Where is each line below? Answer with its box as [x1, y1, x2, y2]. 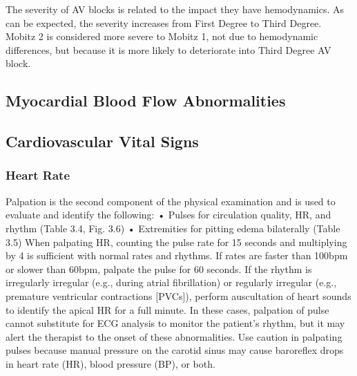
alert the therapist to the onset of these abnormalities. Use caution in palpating [6, 329, 342, 344]
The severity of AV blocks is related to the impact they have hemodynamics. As [6, 2, 345, 16]
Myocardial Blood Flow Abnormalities [6, 90, 286, 111]
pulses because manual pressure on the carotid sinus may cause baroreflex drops [6, 343, 344, 357]
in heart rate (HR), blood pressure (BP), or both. [6, 356, 215, 370]
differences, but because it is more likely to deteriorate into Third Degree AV [6, 42, 331, 57]
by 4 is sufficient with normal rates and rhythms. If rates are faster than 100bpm [6, 248, 348, 263]
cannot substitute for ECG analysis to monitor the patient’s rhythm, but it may [6, 316, 345, 330]
